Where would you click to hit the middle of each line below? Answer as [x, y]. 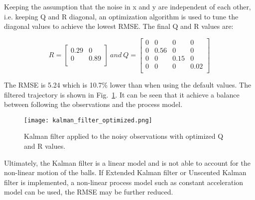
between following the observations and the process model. [93, 104]
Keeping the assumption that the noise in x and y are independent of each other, [127, 6]
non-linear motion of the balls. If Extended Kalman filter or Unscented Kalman [125, 172]
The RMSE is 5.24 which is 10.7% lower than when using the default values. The [128, 84]
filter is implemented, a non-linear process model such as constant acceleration [124, 182]
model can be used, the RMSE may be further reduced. [89, 192]
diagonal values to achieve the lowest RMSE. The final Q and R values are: [119, 26]
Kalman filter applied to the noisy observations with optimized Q [124, 136]
